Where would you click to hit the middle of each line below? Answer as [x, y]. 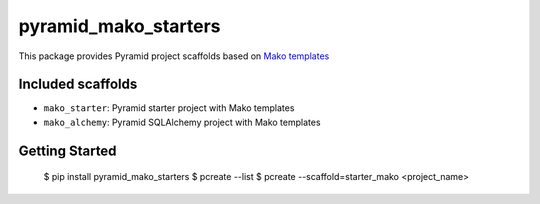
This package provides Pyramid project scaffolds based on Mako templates [174, 56]
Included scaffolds [78, 84]
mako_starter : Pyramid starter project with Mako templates [169, 108]
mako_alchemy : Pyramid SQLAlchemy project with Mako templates [182, 122]
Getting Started [67, 150]
